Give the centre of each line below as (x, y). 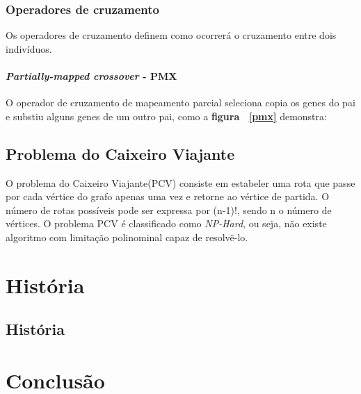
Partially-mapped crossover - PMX (91, 76)
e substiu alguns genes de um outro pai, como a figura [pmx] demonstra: (166, 116)
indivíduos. (29, 48)
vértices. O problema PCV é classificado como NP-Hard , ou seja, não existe (166, 223)
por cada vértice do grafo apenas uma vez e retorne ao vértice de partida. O (168, 196)
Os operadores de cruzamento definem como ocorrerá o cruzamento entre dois (171, 35)
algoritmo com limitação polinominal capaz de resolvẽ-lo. (127, 237)
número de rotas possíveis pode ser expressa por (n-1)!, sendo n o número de (169, 210)
